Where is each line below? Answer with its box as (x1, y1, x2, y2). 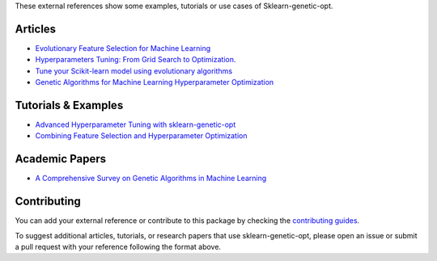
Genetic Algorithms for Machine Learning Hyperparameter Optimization (35, 78, 274, 87)
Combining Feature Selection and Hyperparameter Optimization (35, 131, 248, 141)
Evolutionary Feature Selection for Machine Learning (35, 43, 211, 53)
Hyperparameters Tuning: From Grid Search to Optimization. (35, 55, 236, 65)
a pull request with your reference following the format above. (15, 242, 222, 251)
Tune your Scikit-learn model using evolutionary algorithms (35, 65, 233, 76)
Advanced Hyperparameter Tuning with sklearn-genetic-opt (35, 120, 236, 129)
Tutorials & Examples (15, 98, 124, 112)
